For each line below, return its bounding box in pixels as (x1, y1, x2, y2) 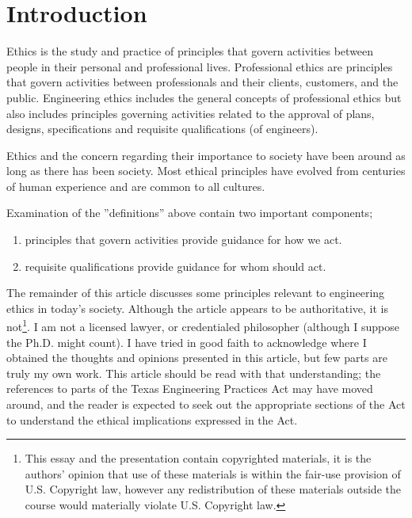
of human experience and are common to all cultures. (6, 177, 265, 194)
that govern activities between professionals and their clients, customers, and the (6, 74, 399, 90)
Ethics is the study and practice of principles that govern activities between (6, 43, 374, 59)
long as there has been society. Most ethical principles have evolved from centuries (6, 162, 406, 179)
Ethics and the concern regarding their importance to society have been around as (6, 147, 406, 163)
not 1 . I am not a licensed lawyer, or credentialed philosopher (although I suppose (6, 316, 399, 335)
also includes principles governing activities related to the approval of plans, (6, 105, 375, 121)
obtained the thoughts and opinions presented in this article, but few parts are (6, 349, 387, 366)
